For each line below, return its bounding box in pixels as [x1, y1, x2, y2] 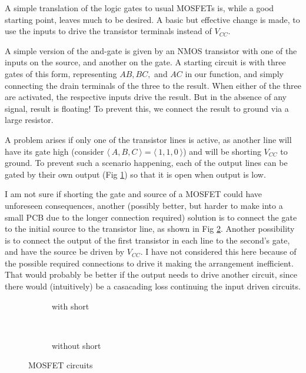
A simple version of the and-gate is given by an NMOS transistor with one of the [5, 44, 297, 56]
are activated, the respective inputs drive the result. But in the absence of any [5, 91, 287, 103]
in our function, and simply [185, 67, 284, 79]
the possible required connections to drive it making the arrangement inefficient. [5, 257, 294, 269]
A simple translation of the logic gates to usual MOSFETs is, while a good [5, 2, 274, 14]
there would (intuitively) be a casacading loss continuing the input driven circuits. [5, 280, 301, 292]
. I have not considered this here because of [140, 245, 297, 258]
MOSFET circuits [28, 359, 93, 371]
